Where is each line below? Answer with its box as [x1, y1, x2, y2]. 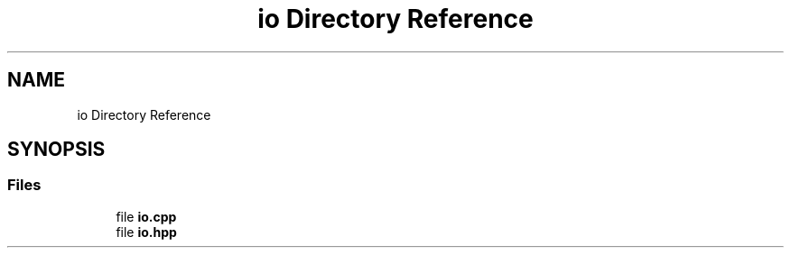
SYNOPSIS [7, 138, 106, 161]
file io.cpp [116, 208, 177, 224]
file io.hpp [116, 223, 177, 240]
